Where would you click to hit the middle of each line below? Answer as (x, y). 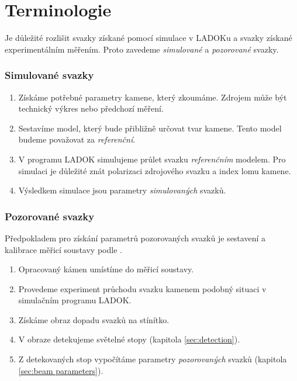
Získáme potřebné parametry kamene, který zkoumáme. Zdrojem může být (153, 97)
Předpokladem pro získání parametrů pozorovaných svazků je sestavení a (135, 238)
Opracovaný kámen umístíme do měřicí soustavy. (106, 269)
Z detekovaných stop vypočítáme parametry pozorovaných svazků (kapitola (153, 359)
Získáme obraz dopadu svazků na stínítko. (94, 319)
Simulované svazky (49, 75)
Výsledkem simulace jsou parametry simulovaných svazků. (122, 190)
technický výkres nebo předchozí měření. (91, 108)
